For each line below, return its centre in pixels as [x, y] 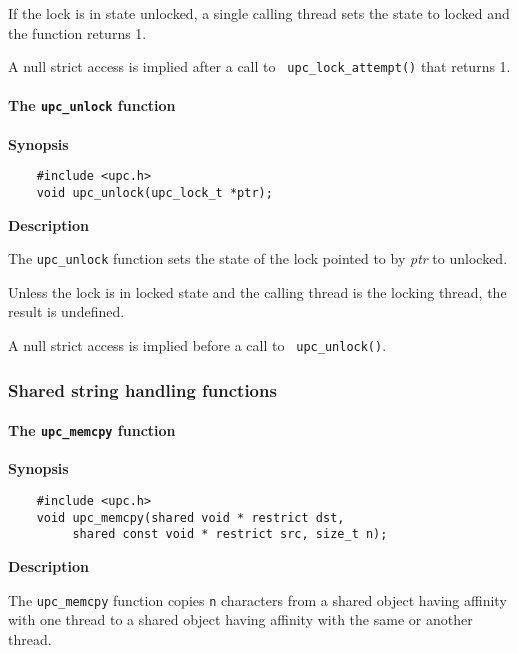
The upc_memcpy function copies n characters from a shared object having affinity [257, 599]
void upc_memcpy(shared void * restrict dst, [190, 517]
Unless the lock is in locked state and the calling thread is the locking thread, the [257, 291]
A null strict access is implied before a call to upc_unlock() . [197, 345]
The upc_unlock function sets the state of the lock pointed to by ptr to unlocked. [258, 258]
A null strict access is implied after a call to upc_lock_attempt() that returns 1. [259, 66]
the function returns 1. [77, 32]
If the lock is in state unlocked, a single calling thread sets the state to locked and [259, 13]
